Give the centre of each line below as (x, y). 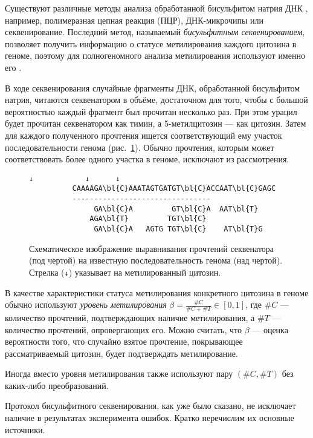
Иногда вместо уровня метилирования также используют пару (119, 373)
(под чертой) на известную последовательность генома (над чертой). (156, 260)
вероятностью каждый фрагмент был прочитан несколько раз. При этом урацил (151, 111)
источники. (25, 429)
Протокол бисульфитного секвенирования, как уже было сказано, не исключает (150, 406)
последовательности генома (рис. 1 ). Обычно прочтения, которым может (140, 147)
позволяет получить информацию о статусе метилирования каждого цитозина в (151, 43)
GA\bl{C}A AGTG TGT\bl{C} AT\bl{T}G (178, 229)
